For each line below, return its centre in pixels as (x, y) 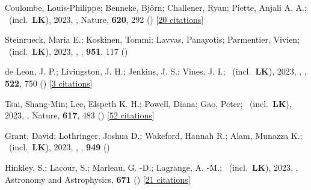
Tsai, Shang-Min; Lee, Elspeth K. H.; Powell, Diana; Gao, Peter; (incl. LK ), (148, 103)
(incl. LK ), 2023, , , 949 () (59, 147)
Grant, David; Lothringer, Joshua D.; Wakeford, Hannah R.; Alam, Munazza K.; (154, 135)
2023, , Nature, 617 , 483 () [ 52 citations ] (80, 115)
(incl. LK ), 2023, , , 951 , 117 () (68, 51)
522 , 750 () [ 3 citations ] (49, 83)
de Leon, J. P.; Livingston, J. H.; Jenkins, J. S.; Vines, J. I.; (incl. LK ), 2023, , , (156, 71)
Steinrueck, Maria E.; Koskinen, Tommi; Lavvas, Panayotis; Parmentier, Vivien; (152, 39)
